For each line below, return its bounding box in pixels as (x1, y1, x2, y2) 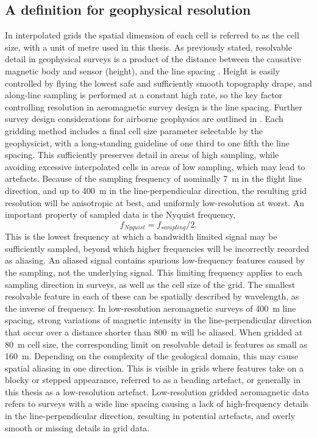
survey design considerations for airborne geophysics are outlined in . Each (5, 112, 283, 125)
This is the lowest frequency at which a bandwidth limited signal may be (5, 230, 277, 243)
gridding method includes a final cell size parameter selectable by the (5, 124, 263, 137)
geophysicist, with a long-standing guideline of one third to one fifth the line (5, 136, 290, 149)
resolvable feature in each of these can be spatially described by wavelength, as (5, 290, 299, 303)
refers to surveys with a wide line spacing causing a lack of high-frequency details (5, 397, 308, 410)
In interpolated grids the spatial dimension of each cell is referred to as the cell (5, 29, 299, 41)
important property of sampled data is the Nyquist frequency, (5, 208, 236, 221)
